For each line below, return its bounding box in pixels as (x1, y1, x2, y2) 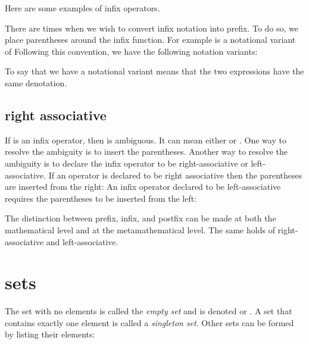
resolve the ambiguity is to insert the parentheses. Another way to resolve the (5, 145, 288, 158)
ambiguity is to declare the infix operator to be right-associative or (5, 157, 248, 169)
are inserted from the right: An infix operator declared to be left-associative (5, 180, 281, 193)
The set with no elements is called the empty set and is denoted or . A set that (5, 305, 292, 317)
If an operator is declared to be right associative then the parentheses (48, 168, 302, 181)
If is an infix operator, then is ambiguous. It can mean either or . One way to (5, 133, 286, 146)
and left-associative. (46, 235, 118, 248)
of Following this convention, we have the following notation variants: (5, 45, 258, 57)
